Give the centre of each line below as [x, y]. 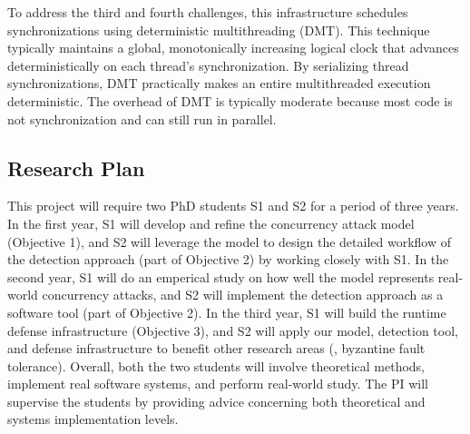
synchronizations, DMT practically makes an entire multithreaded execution [219, 83]
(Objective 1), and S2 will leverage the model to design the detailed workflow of [229, 241]
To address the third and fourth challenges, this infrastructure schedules [208, 12]
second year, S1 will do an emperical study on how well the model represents [221, 276]
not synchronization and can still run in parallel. [142, 118]
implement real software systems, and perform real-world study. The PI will [218, 384]
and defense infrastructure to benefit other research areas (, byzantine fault [216, 348]
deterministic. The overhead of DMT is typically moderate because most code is [230, 100]
